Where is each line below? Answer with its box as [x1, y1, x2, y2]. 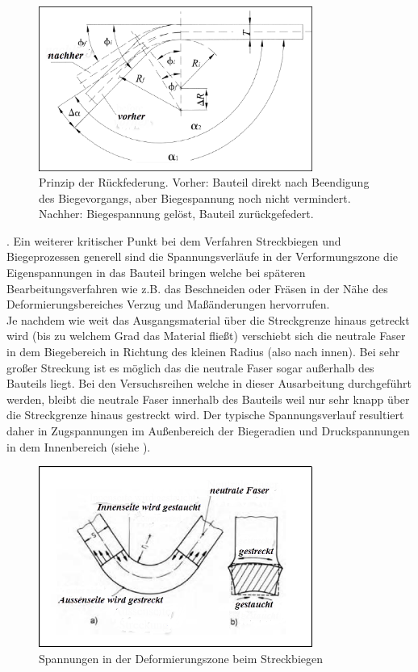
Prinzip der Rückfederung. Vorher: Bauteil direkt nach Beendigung [39, 174, 370, 191]
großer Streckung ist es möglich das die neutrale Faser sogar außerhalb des [6, 359, 374, 376]
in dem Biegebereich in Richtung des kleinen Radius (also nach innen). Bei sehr [6, 343, 400, 360]
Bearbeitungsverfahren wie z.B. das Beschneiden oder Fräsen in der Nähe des [6, 279, 388, 296]
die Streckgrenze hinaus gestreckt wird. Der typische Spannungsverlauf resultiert [6, 406, 404, 423]
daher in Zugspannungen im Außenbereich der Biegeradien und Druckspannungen [6, 422, 410, 439]
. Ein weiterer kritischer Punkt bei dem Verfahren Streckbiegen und [6, 232, 341, 249]
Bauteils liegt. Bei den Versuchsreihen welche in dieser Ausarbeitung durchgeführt [6, 375, 412, 392]
